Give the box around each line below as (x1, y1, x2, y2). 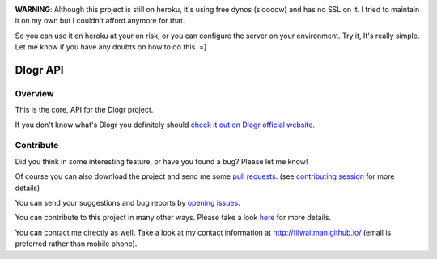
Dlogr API (15, 63, 64, 77)
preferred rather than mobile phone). (15, 239, 138, 248)
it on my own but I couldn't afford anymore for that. (15, 16, 185, 26)
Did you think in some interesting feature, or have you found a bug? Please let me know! (15, 156, 308, 166)
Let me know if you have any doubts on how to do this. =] (15, 42, 207, 52)
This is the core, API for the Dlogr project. (15, 105, 154, 115)
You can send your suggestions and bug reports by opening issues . (15, 198, 240, 208)
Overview (15, 87, 54, 99)
